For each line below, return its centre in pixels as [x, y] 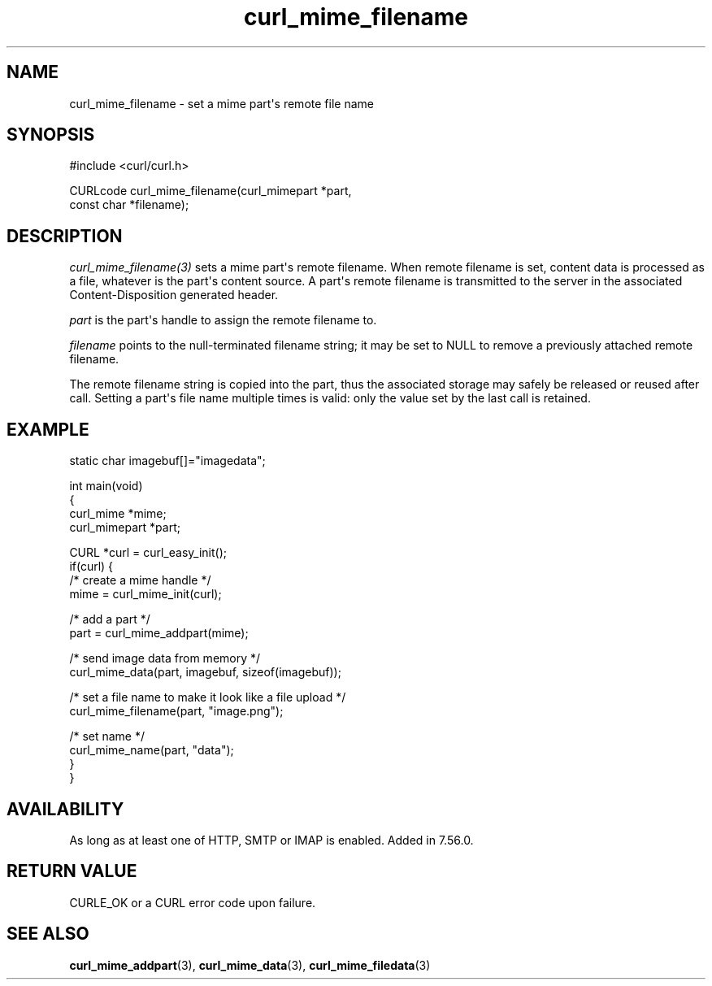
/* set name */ [107, 736]
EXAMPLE [48, 429]
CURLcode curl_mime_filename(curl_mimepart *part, [211, 191]
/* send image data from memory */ [165, 658]
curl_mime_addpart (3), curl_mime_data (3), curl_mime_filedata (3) [250, 965]
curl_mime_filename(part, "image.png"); [176, 711]
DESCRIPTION [65, 236]
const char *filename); [129, 205]
